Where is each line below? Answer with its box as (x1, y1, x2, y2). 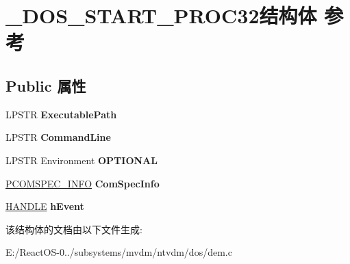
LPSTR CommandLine (5, 130, 111, 144)
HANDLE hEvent (5, 199, 84, 213)
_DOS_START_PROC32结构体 (5, 1, 317, 29)
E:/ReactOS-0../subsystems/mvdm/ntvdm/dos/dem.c (5, 245, 232, 259)
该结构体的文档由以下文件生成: (5, 222, 142, 236)
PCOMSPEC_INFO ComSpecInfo (5, 176, 160, 190)
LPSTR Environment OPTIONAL (5, 153, 158, 167)
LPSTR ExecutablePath (5, 107, 117, 121)
